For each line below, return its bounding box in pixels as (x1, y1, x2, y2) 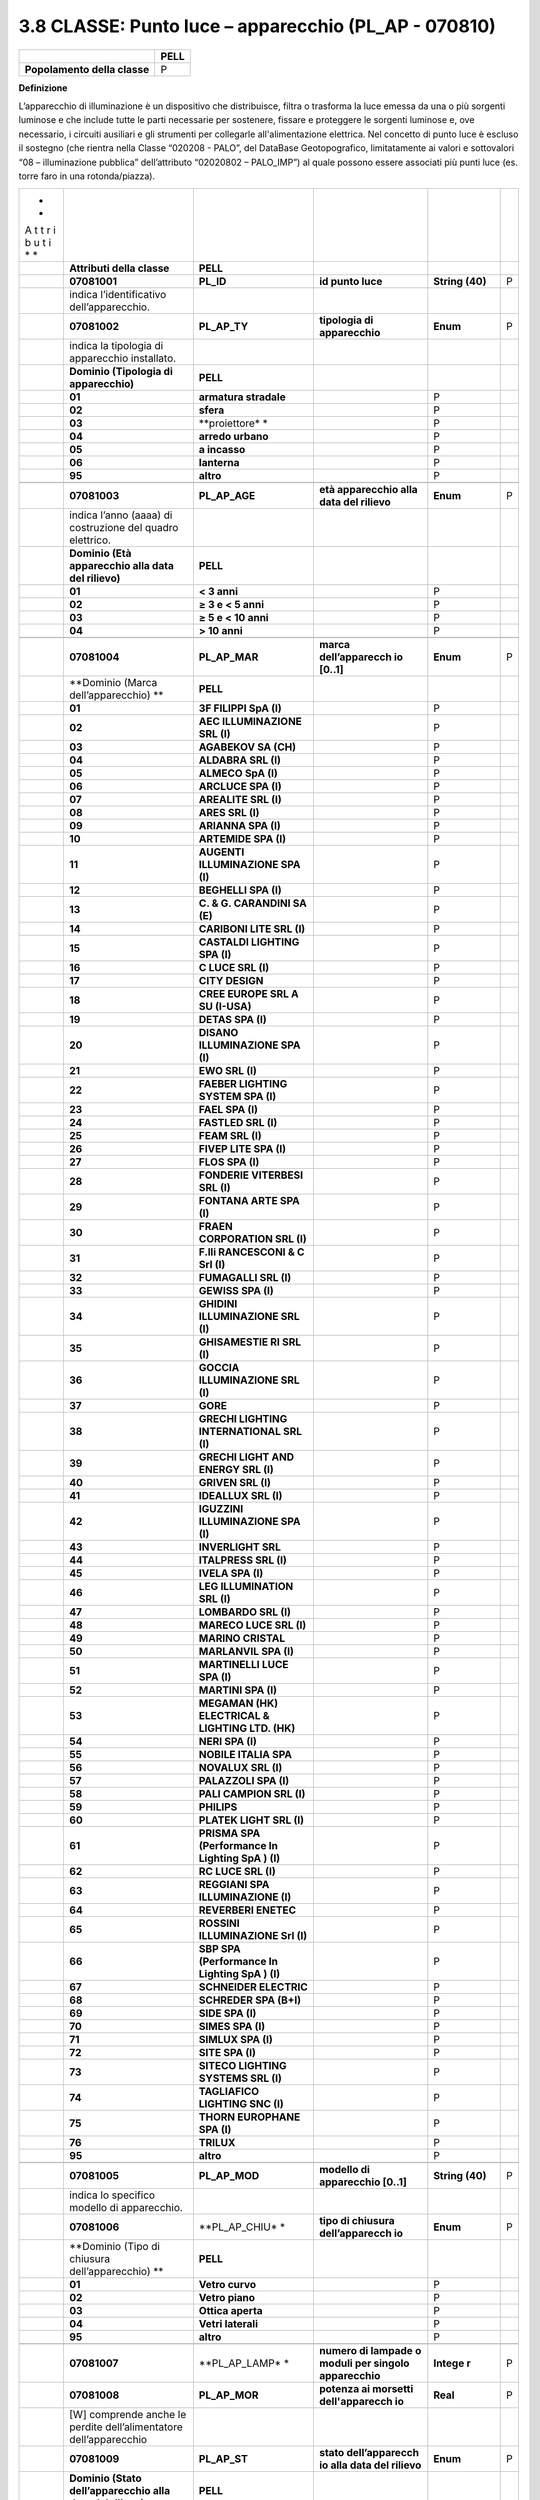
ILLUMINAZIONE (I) (198, 1890, 292, 1904)
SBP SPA (198, 1942, 241, 1956)
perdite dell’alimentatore (69, 2420, 184, 2434)
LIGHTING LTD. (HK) (198, 1721, 296, 1735)
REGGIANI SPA (198, 1878, 270, 1892)
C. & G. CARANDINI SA (198, 896, 307, 910)
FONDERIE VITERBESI (198, 1168, 304, 1182)
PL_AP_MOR (198, 2388, 259, 2402)
